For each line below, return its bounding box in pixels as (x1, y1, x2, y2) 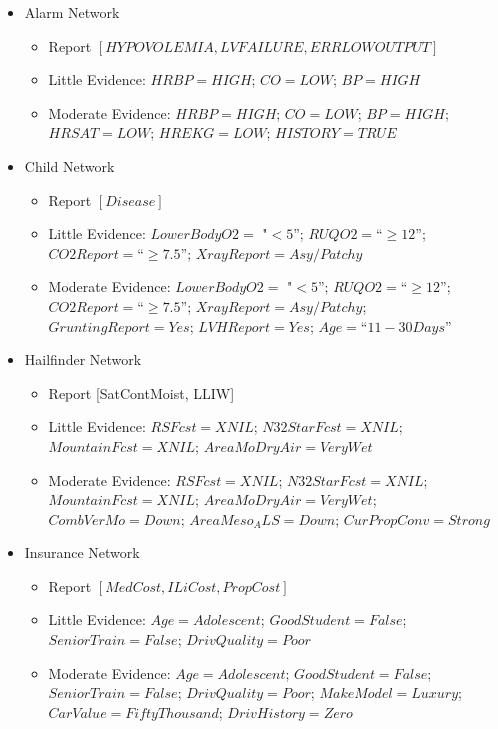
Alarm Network (24, 2, 120, 22)
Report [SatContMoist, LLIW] (48, 382, 235, 403)
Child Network (24, 155, 115, 176)
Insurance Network (24, 542, 140, 563)
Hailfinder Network (24, 349, 142, 370)
